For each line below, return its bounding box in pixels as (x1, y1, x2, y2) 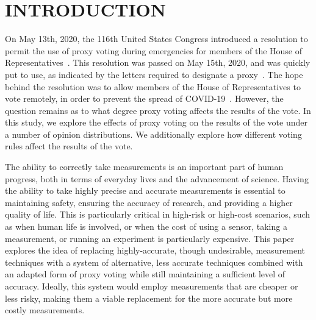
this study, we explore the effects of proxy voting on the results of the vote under (5, 116, 307, 129)
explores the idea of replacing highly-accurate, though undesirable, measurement (5, 244, 305, 257)
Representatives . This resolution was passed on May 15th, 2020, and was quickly (5, 56, 311, 69)
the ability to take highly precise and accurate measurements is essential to (5, 184, 285, 197)
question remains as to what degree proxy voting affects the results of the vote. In (5, 104, 311, 116)
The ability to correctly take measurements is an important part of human (5, 160, 284, 173)
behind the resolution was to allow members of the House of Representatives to (5, 80, 301, 93)
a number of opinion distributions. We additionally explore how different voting (5, 127, 302, 140)
